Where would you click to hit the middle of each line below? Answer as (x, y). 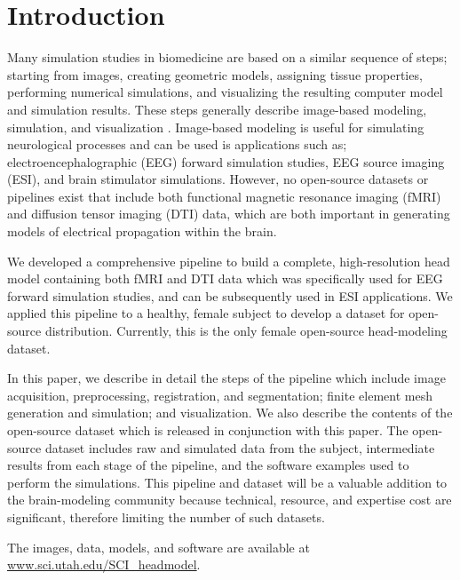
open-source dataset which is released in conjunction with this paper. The (208, 430)
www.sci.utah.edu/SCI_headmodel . (104, 564)
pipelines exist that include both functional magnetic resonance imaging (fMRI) (224, 196)
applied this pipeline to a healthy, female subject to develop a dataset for (206, 313)
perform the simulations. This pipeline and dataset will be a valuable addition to (227, 482)
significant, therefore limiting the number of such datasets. (166, 516)
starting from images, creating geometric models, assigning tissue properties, (215, 74)
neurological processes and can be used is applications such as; (177, 144)
